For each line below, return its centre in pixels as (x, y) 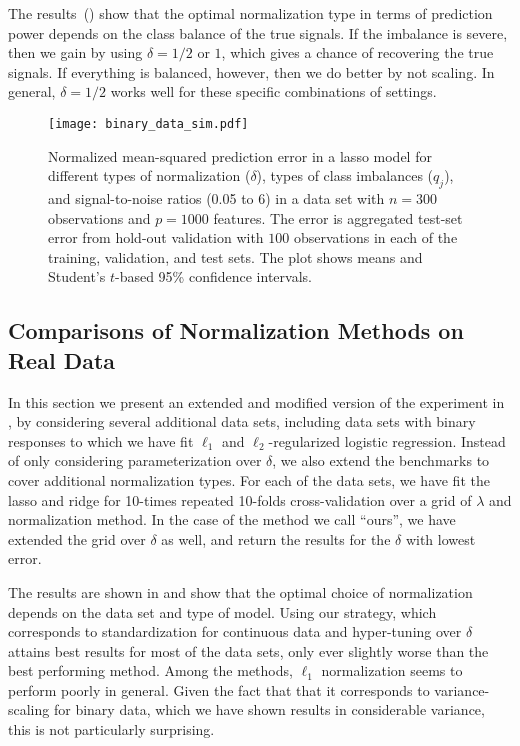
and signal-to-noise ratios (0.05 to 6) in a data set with (216, 198)
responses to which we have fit (101, 440)
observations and (99, 217)
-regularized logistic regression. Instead (387, 440)
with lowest (440, 538)
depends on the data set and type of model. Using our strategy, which (222, 611)
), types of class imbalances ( (345, 175)
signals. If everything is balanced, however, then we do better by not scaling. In (251, 71)
